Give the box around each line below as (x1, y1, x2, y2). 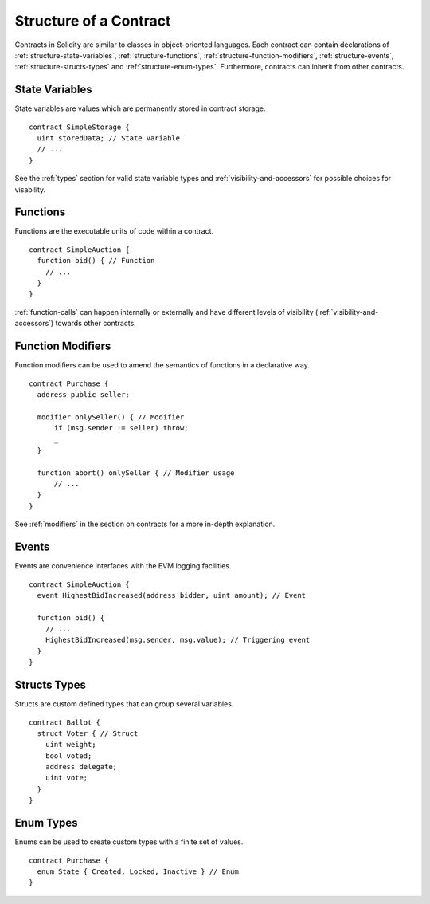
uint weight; (45, 740, 96, 749)
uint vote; (45, 773, 88, 783)
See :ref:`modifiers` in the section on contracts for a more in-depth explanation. (14, 519, 276, 529)
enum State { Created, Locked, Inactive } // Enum (37, 867, 239, 876)
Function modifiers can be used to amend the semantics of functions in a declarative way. (14, 360, 310, 370)
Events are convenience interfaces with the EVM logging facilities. (14, 561, 232, 571)
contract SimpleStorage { (29, 122, 131, 132)
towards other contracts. (55, 319, 137, 328)
